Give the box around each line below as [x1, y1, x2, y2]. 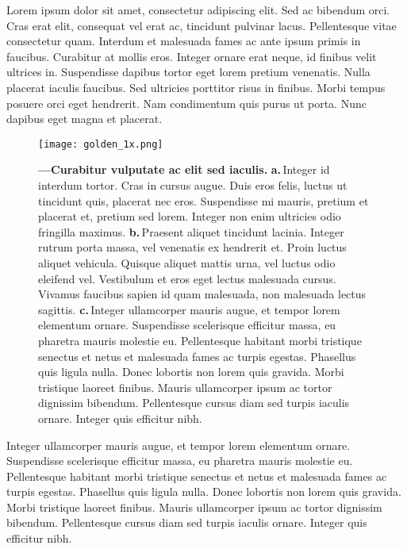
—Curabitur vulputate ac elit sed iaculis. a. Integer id [38, 161, 330, 178]
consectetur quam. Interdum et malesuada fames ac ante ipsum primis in [6, 33, 361, 49]
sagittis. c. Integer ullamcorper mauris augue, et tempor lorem [38, 301, 340, 317]
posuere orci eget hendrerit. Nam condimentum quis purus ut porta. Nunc [6, 94, 367, 111]
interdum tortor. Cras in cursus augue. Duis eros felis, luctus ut [38, 177, 347, 193]
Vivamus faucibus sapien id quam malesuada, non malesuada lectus [38, 286, 367, 302]
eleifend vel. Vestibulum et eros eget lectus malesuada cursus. [38, 270, 336, 286]
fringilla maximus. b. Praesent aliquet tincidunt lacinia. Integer [38, 223, 344, 240]
